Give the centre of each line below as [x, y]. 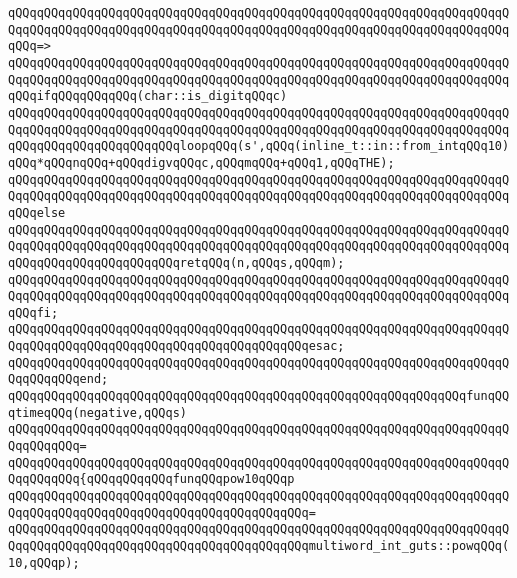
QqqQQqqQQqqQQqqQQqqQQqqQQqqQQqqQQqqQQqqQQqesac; [176, 346]
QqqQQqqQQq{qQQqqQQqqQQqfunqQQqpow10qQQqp [151, 479]
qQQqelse [37, 212]
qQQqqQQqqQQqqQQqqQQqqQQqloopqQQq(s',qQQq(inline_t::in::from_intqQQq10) [259, 146]
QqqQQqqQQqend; [58, 379]
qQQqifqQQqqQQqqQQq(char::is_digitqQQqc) [148, 96]
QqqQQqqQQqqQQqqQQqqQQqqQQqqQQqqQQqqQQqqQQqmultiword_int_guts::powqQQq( [259, 546]
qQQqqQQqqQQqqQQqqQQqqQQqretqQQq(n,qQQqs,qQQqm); [176, 262]
